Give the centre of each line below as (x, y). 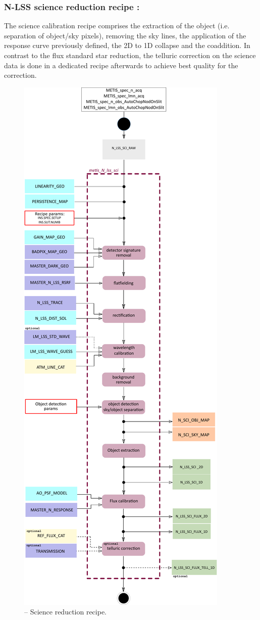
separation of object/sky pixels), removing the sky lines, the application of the (125, 35)
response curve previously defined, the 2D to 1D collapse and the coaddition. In (127, 45)
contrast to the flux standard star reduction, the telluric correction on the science (130, 55)
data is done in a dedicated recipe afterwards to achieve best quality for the (121, 65)
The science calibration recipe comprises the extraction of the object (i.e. (117, 26)
